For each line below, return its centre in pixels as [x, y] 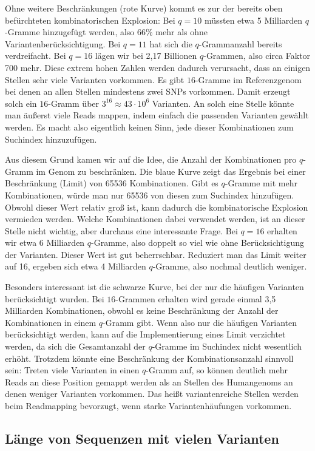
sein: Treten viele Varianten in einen [72, 370]
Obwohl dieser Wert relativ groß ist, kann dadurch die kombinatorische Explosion [157, 207]
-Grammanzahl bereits [240, 43]
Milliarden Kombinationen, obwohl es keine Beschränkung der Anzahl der [142, 310]
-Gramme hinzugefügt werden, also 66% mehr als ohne [107, 32]
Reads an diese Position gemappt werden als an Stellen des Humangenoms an [149, 381]
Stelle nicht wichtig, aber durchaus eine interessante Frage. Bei [121, 230]
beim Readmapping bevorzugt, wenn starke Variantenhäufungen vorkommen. [148, 405]
